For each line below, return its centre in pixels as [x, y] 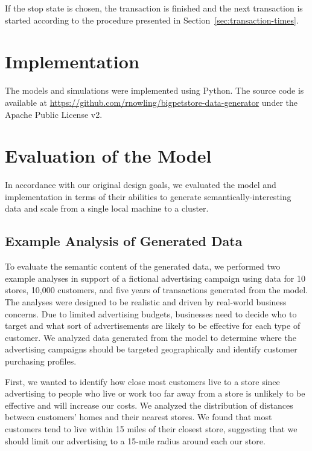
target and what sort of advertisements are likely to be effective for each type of [153, 326]
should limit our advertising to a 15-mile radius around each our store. [135, 440]
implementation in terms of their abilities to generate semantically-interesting [148, 196]
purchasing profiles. [41, 361]
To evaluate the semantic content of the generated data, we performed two [143, 266]
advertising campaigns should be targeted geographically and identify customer [151, 349]
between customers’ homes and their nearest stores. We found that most [138, 417]
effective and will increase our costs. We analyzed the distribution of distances [149, 405]
